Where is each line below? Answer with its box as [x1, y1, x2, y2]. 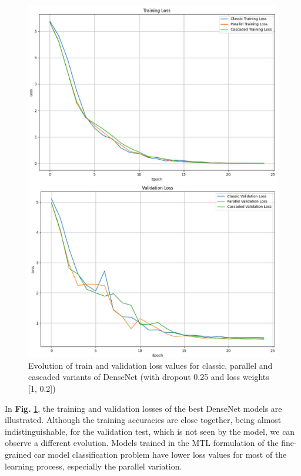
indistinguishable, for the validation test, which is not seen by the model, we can [5, 425, 295, 437]
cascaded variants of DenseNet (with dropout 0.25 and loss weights [28, 371, 269, 383]
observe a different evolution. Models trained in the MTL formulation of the [5, 437, 279, 449]
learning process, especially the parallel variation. [5, 460, 182, 472]
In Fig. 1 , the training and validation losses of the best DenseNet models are [5, 402, 282, 414]
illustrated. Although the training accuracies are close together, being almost [5, 414, 282, 426]
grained [5, 448, 32, 460]
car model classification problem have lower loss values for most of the [34, 448, 287, 460]
